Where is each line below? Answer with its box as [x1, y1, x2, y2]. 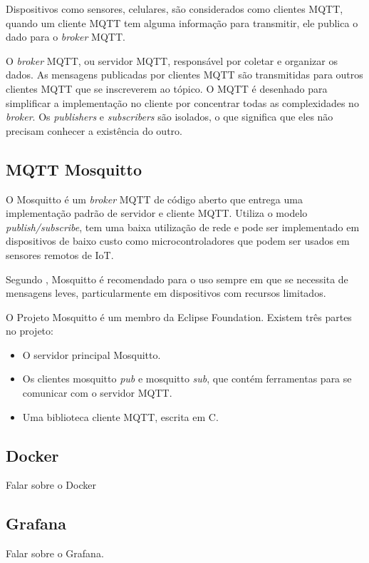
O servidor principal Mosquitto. [22, 347, 161, 362]
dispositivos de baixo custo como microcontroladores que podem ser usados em [6, 233, 350, 248]
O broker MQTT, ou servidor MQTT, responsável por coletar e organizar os [6, 53, 338, 68]
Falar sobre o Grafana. [6, 546, 104, 561]
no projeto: [6, 323, 53, 338]
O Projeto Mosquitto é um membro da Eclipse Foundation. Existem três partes [6, 309, 352, 324]
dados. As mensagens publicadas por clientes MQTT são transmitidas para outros [6, 67, 363, 82]
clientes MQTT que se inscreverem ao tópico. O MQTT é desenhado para [6, 81, 328, 96]
